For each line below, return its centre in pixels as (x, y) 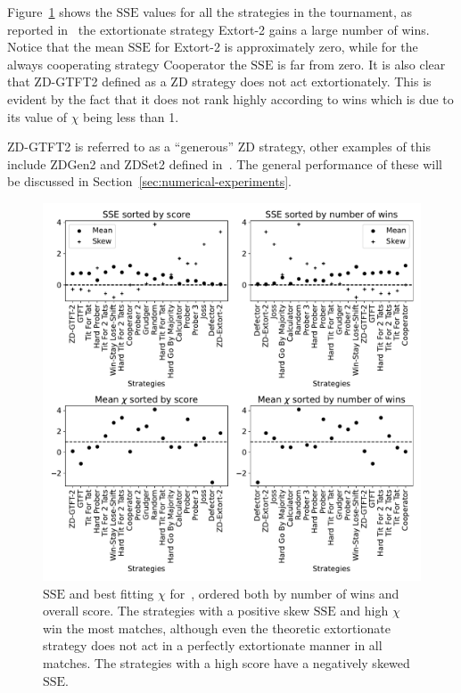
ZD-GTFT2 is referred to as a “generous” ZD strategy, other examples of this (219, 147)
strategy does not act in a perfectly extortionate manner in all (213, 645)
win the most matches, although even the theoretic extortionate (217, 628)
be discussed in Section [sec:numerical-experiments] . (149, 181)
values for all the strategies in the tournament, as (278, 12)
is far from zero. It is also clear (362, 64)
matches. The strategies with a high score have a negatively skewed (226, 662)
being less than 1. (131, 116)
